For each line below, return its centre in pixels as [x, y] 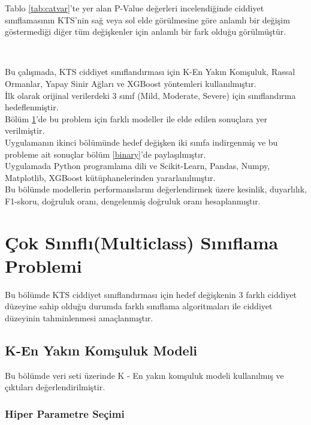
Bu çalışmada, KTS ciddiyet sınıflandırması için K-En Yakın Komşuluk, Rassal [150, 72]
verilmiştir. [25, 130]
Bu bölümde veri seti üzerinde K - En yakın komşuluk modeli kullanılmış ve [144, 375]
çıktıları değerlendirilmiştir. [55, 387]
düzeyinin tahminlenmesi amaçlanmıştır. [79, 318]
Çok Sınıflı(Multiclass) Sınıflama [142, 242]
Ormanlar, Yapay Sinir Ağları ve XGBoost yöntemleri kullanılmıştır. [131, 83]
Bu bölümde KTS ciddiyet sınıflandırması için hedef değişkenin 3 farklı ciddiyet [151, 294]
